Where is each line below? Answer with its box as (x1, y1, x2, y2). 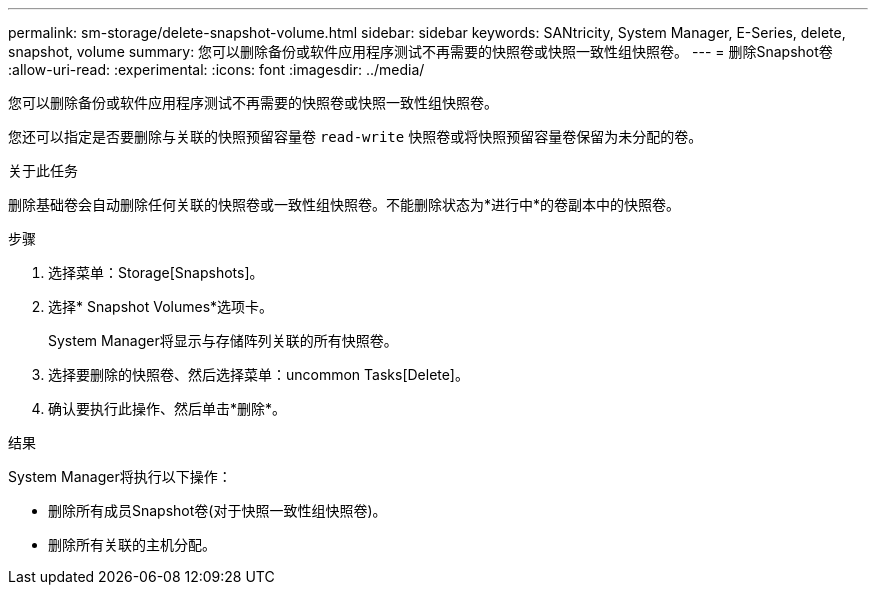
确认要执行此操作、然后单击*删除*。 (48, 400, 287, 417)
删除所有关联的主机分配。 (48, 536, 216, 553)
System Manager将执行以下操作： (8, 468, 232, 485)
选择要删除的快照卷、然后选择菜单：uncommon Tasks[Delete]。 (48, 366, 469, 383)
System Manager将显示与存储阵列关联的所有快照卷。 (48, 332, 398, 349)
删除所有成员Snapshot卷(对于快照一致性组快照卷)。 (48, 502, 387, 519)
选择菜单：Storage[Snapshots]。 (48, 264, 264, 281)
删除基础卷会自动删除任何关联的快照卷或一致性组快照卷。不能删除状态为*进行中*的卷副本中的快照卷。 (8, 196, 681, 213)
